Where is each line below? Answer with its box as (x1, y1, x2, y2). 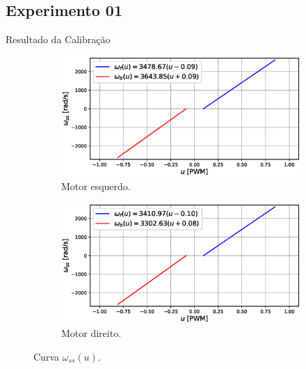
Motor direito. (61, 325, 122, 340)
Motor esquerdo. (61, 179, 131, 194)
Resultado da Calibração (6, 32, 111, 47)
